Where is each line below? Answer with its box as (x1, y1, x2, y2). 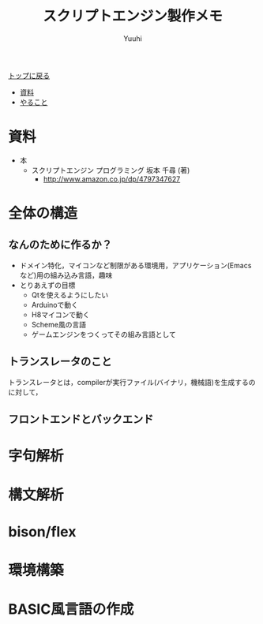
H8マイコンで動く (31, 309, 90, 319)
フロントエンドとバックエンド (8, 413, 154, 426)
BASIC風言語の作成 (8, 600, 134, 618)
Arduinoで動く (31, 300, 79, 309)
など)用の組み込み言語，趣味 (19, 270, 113, 280)
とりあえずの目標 (19, 280, 76, 290)
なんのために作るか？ (8, 238, 112, 252)
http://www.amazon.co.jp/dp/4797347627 (43, 174, 181, 184)
